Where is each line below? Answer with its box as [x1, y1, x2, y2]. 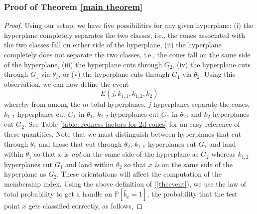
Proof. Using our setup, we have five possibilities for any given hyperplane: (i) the [4, 20, 254, 30]
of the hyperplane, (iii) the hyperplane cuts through [4, 59, 162, 69]
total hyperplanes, [91, 99, 146, 109]
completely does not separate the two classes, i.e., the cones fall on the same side [4, 49, 251, 59]
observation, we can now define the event [4, 78, 129, 89]
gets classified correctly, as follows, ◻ [28, 201, 143, 211]
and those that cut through [38, 138, 122, 149]
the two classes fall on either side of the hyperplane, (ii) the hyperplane [4, 39, 222, 50]
